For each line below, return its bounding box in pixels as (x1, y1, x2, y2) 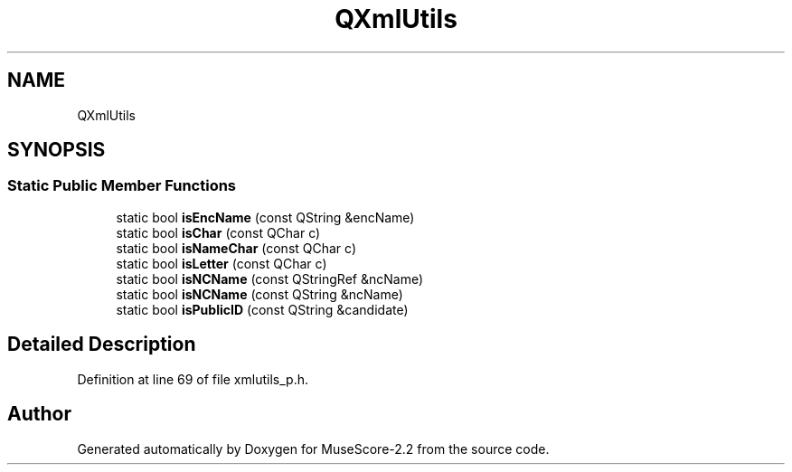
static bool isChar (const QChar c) (116, 224, 321, 241)
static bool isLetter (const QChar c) (116, 255, 327, 271)
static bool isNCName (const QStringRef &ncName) (116, 270, 424, 287)
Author (7, 402, 71, 426)
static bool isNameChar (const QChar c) (116, 240, 357, 256)
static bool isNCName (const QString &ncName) (116, 286, 403, 302)
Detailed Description (7, 333, 196, 356)
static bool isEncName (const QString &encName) (116, 209, 415, 225)
